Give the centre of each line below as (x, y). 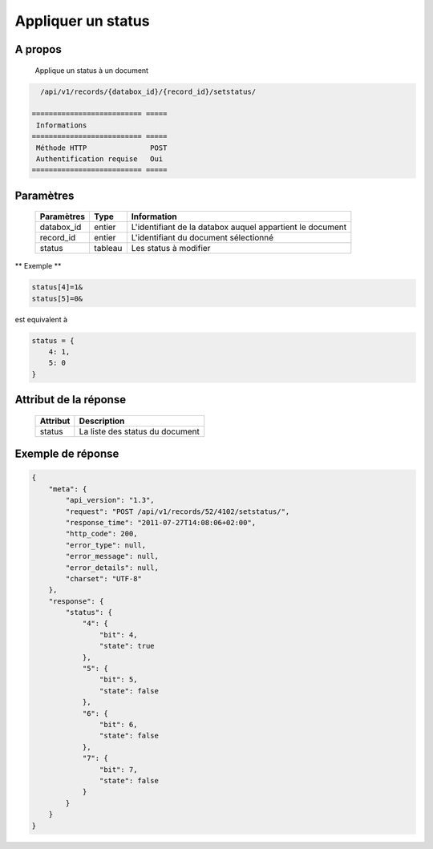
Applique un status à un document (91, 70)
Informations (62, 125)
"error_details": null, (112, 568)
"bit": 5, (118, 680)
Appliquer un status (82, 21)
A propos (38, 49)
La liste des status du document (139, 431)
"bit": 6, (118, 724)
